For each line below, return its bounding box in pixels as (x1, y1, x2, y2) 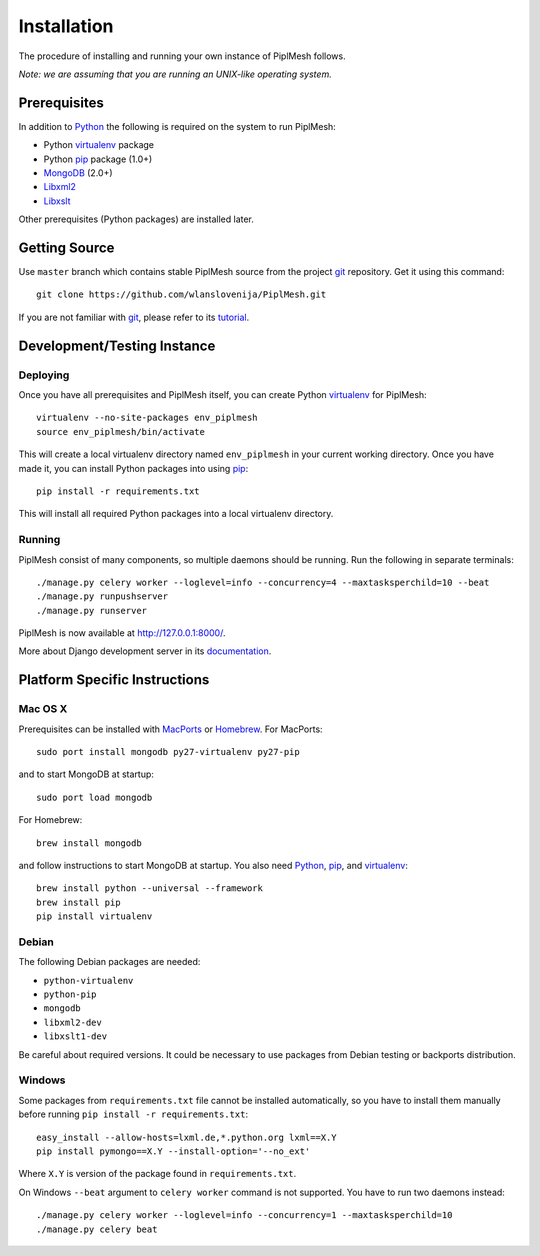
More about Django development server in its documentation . (18, 645, 272, 657)
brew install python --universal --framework (36, 883, 264, 894)
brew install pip (36, 896, 121, 908)
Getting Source (18, 240, 115, 256)
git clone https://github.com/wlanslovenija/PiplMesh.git (36, 289, 327, 300)
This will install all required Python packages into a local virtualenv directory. (18, 508, 334, 520)
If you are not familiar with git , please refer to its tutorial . (18, 311, 250, 323)
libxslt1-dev (43, 1031, 108, 1042)
